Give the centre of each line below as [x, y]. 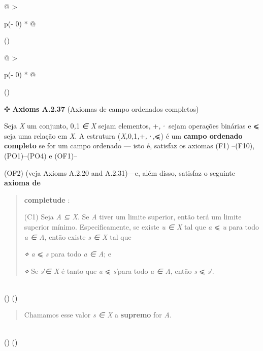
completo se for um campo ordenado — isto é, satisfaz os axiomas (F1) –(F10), [129, 146]
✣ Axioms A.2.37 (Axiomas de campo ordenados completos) [102, 108]
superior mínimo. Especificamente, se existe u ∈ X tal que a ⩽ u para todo [142, 226]
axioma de [22, 183]
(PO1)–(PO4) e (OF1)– [41, 155]
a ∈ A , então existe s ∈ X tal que [78, 236]
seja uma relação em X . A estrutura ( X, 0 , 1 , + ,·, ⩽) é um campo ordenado [123, 135]
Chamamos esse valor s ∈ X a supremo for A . [98, 315]
